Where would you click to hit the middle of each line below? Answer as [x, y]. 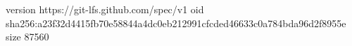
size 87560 [27, 37]
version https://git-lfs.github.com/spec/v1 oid [105, 9]
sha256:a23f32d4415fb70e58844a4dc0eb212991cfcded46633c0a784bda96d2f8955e [176, 23]
